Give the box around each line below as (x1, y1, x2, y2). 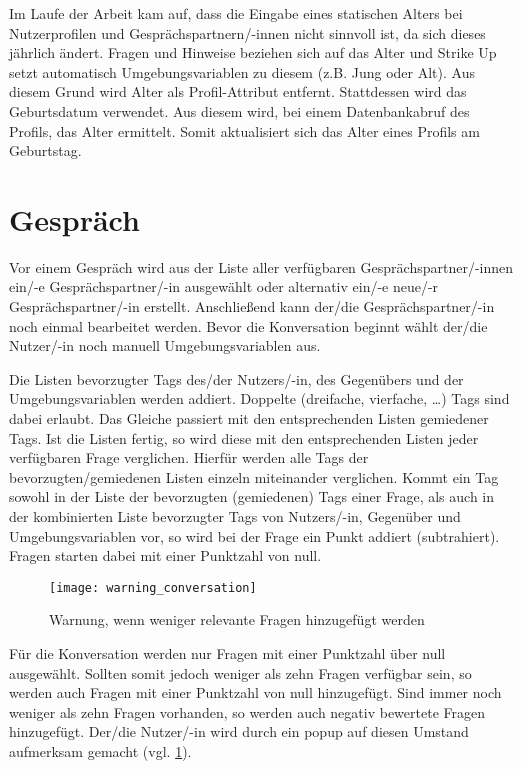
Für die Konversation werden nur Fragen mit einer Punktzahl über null (9, 643, 446, 664)
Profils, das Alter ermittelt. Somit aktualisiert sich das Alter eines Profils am (9, 120, 480, 141)
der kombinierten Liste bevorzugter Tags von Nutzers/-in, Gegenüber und (9, 506, 461, 526)
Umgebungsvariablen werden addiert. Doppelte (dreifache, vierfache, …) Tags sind (9, 388, 510, 409)
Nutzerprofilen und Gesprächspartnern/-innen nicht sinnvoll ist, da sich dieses (9, 22, 486, 43)
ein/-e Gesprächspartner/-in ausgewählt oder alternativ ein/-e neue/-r (9, 276, 439, 297)
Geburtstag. (9, 140, 82, 161)
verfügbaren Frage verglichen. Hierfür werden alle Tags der (9, 447, 369, 468)
